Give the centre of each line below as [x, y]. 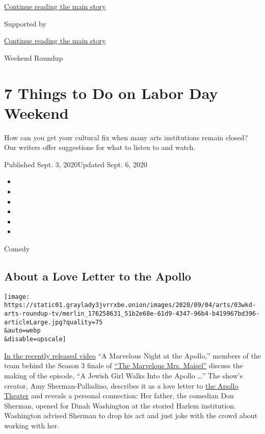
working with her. [32, 425]
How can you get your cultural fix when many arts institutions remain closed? [126, 137]
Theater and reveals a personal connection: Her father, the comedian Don [119, 395]
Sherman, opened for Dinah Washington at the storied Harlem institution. [120, 405]
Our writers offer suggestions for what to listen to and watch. [100, 147]
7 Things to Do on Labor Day [111, 93]
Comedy [17, 249]
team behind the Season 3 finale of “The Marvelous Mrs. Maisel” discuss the [124, 365]
